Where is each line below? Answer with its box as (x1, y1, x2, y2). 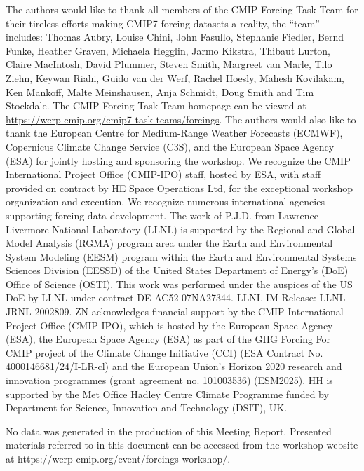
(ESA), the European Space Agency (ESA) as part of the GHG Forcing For (6, 332, 331, 346)
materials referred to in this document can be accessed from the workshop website (6, 437, 358, 452)
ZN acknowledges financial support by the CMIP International (74, 304, 344, 319)
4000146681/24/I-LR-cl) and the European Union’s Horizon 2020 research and (6, 359, 342, 374)
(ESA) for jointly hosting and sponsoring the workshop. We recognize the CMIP (6, 153, 351, 168)
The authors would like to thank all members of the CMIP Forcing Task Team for (6, 2, 358, 16)
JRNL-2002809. (6, 304, 72, 319)
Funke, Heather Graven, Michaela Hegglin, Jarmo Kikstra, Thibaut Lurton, (6, 43, 331, 57)
